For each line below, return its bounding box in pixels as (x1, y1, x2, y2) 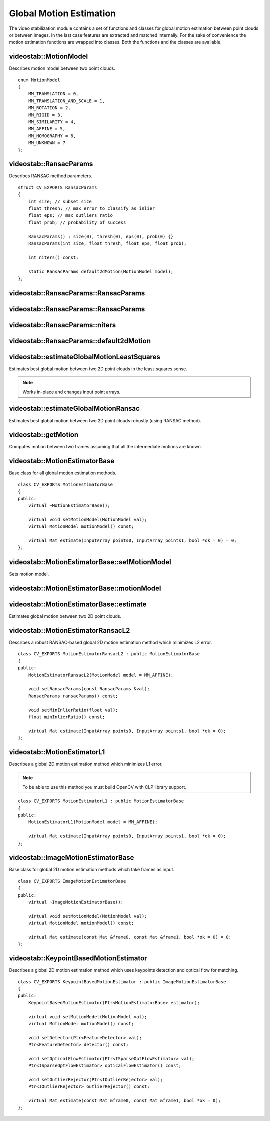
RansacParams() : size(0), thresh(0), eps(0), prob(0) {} (28, 233, 174, 239)
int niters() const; (28, 254, 79, 260)
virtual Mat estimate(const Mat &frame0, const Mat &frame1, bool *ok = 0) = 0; (28, 934, 232, 940)
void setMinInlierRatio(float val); (28, 707, 118, 713)
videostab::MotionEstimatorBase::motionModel (9, 584, 161, 592)
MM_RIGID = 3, (28, 112, 63, 118)
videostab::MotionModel (9, 52, 88, 61)
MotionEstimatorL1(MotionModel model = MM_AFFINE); (28, 819, 158, 825)
